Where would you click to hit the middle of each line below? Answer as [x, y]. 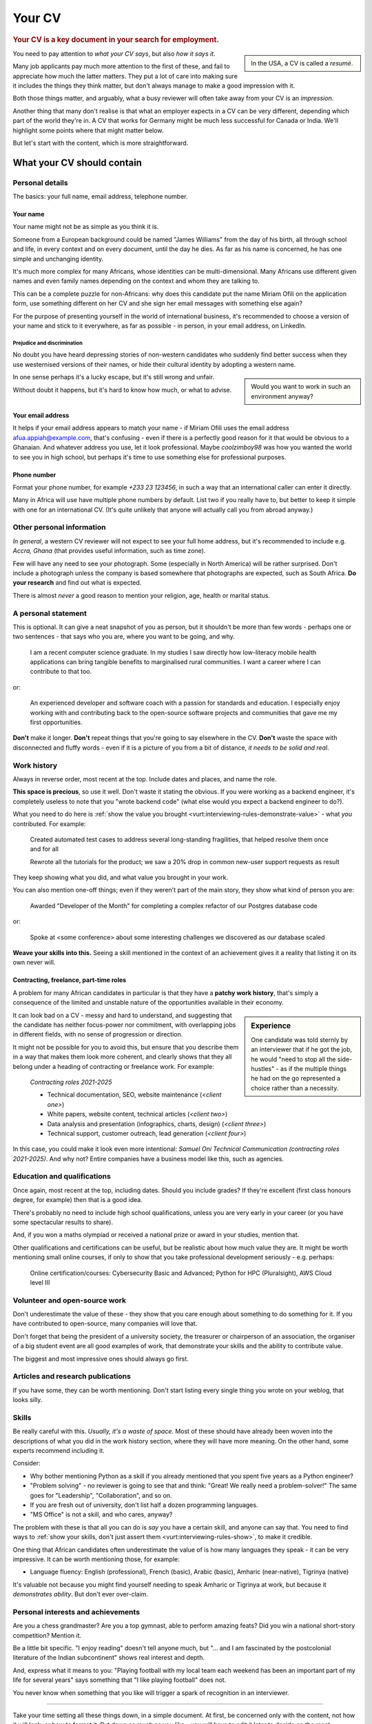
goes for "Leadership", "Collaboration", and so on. [101, 1495]
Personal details [40, 183]
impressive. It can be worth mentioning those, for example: [96, 1559]
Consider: [27, 1463]
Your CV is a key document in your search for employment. [116, 39]
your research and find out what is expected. [77, 583]
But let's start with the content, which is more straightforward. [101, 143]
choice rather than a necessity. [295, 1088]
